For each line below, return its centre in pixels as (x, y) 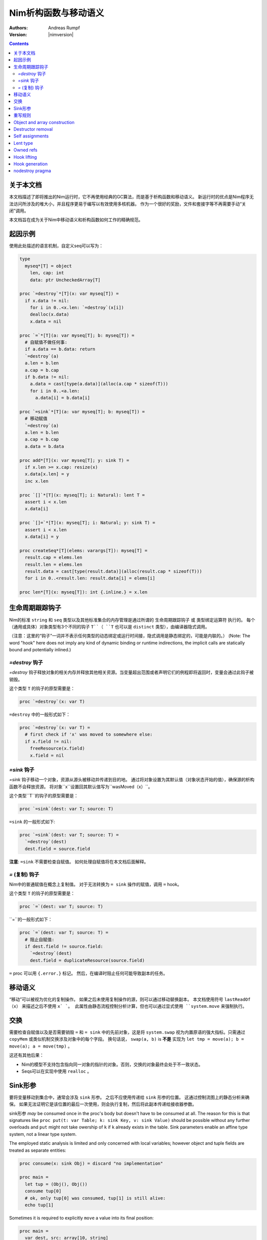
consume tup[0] (43, 1191)
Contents (19, 44)
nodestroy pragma (32, 171)
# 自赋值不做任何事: (46, 342)
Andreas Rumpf (64, 28)
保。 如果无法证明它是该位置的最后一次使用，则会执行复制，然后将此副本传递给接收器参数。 (103, 1104)
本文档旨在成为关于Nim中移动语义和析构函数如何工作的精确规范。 (76, 220)
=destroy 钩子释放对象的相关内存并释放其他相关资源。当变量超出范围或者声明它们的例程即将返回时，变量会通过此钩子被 (132, 673)
